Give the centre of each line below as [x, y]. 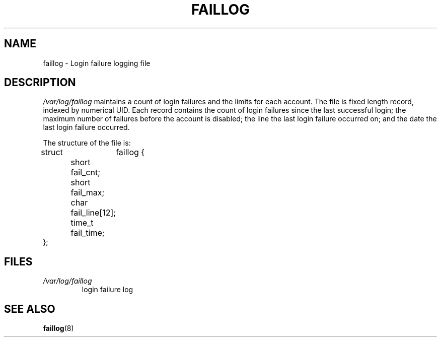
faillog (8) [58, 328]
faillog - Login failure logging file [97, 63]
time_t [82, 223]
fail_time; [88, 233]
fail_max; [88, 193]
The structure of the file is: [87, 143]
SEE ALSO [30, 309]
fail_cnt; [85, 173]
